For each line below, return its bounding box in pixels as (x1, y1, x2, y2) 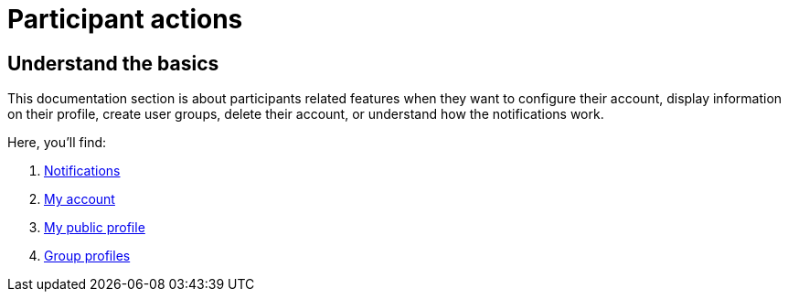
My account (44, 191, 115, 208)
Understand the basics (7, 51, 219, 75)
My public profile (44, 219, 145, 236)
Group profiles (44, 248, 131, 264)
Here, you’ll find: (7, 134, 107, 151)
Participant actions (7, 4, 243, 35)
